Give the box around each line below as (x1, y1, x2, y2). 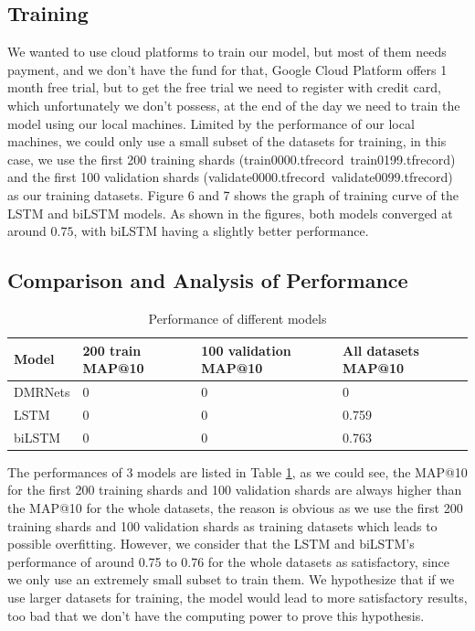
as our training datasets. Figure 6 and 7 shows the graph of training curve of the (7, 185, 459, 204)
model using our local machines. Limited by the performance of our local (7, 113, 415, 133)
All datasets (343, 340, 419, 359)
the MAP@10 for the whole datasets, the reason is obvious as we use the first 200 (7, 497, 463, 517)
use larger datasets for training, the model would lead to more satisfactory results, (7, 587, 468, 606)
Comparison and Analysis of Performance (7, 266, 408, 294)
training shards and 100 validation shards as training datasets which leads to (7, 516, 438, 535)
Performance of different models (148, 308, 327, 327)
